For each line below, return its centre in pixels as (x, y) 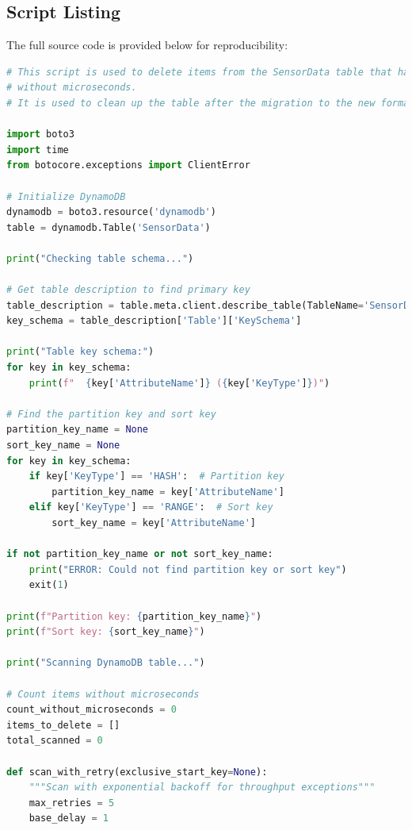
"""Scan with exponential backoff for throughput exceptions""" (202, 788)
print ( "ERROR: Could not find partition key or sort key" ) (188, 569)
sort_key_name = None (63, 446)
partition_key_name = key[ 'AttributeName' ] (168, 492)
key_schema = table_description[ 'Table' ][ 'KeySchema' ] (154, 321)
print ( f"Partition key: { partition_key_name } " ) (134, 616)
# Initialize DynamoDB (66, 196)
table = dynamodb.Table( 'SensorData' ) (109, 227)
